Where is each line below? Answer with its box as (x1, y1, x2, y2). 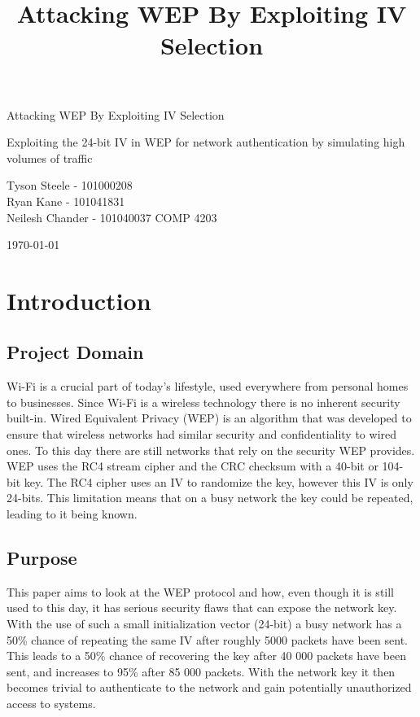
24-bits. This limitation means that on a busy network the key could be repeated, (7, 489, 413, 506)
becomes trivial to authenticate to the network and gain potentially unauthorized (7, 679, 412, 696)
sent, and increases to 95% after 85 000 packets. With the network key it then (7, 662, 396, 680)
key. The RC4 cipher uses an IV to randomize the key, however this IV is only (24, 473, 413, 490)
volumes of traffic (7, 149, 93, 166)
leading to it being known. (7, 505, 138, 522)
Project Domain (7, 339, 144, 365)
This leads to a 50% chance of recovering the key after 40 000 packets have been (7, 647, 407, 664)
